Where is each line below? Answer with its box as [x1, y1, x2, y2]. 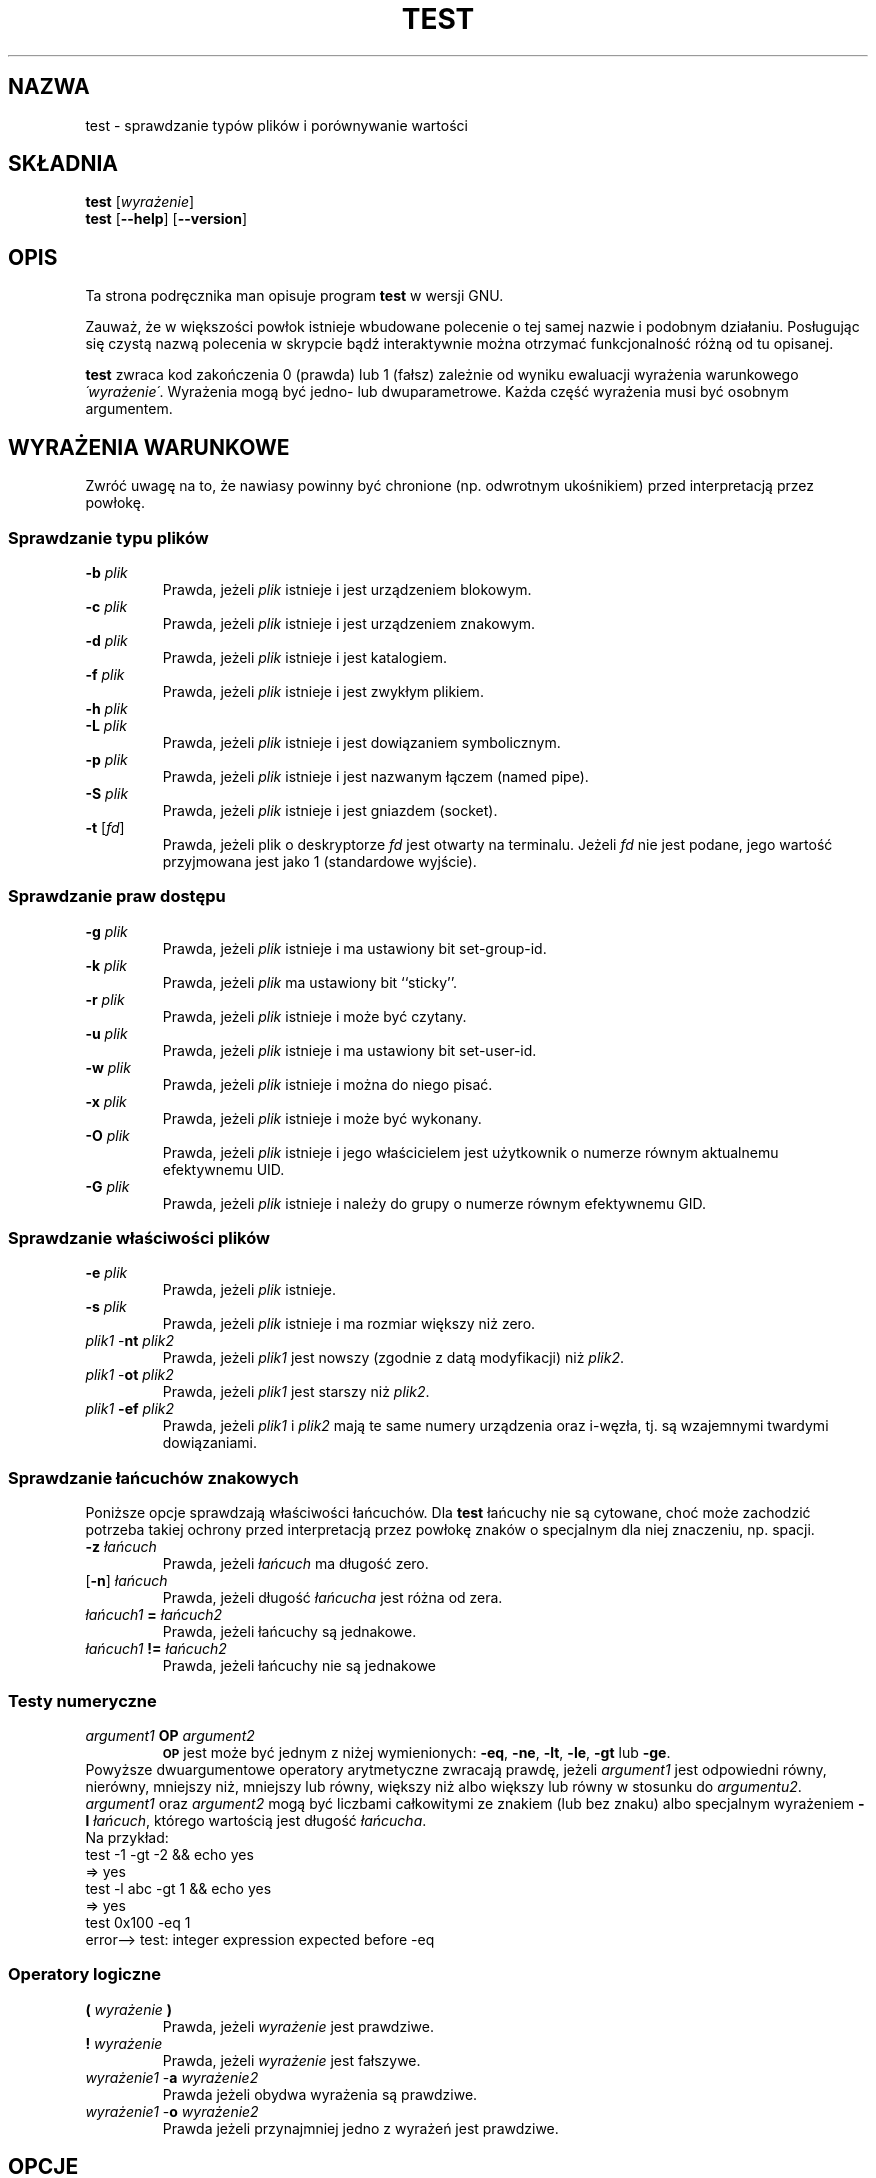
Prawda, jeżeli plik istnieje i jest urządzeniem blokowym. [162, 580, 532, 598]
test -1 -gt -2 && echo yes [85, 1845, 254, 1863]
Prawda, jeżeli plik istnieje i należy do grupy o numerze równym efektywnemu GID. [162, 1194, 706, 1212]
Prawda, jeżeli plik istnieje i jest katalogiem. [162, 648, 447, 666]
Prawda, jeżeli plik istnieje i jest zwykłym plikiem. [162, 682, 484, 700]
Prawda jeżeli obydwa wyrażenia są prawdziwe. [162, 2085, 478, 2103]
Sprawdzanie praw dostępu [8, 886, 226, 907]
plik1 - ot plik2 [85, 1366, 174, 1384]
